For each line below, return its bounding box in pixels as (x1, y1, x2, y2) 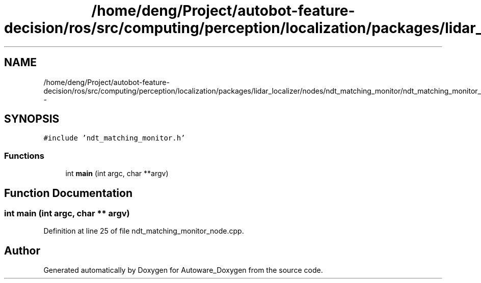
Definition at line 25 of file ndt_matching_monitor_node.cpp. (43, 227, 244, 236)
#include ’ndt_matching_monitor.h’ (43, 134, 185, 143)
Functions (4, 150, 44, 161)
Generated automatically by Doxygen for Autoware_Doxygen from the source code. (43, 266, 323, 275)
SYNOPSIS (4, 112, 60, 126)
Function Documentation (4, 186, 132, 200)
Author (4, 244, 40, 257)
